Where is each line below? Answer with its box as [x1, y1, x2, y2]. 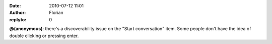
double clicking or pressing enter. [9, 33, 79, 39]
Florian [49, 10, 63, 16]
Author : [9, 10, 26, 16]
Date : [9, 3, 21, 8]
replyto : [9, 16, 27, 22]
